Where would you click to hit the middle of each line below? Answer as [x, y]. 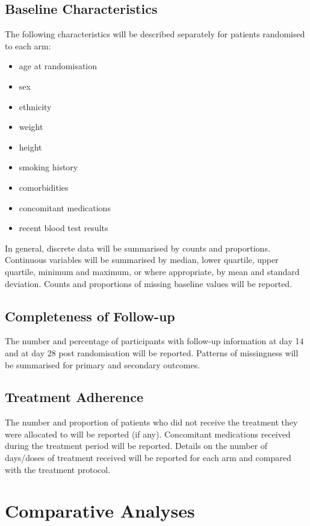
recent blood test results [64, 228]
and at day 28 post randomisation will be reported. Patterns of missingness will [152, 352]
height [30, 147]
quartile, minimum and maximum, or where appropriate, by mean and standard [152, 271]
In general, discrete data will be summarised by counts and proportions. [138, 248]
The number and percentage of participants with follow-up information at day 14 [154, 341]
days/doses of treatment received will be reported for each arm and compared [148, 458]
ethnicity [35, 106]
